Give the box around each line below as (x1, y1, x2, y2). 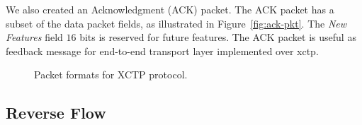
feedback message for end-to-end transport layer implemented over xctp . (6, 43, 319, 58)
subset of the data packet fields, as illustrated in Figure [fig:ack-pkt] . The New (6, 16, 347, 30)
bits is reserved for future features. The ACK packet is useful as (79, 30, 356, 44)
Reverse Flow (6, 102, 106, 124)
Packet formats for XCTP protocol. (34, 67, 188, 82)
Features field (6, 30, 63, 44)
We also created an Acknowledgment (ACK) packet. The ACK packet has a (6, 2, 334, 16)
